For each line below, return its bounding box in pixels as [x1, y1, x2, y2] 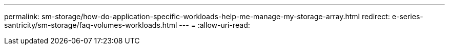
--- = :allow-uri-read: [179, 21, 250, 29]
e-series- [392, 12, 423, 21]
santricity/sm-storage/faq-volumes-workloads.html [4, 21, 177, 29]
